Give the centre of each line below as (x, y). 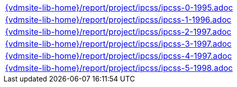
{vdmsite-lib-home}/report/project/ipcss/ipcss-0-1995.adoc (119, 8)
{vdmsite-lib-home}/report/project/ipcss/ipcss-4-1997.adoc (118, 56)
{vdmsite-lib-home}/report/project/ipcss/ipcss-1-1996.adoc (118, 20)
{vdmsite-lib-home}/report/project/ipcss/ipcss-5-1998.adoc (119, 68)
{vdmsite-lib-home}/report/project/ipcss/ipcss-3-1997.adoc (118, 44)
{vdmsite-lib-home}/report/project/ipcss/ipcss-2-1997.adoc (118, 32)
